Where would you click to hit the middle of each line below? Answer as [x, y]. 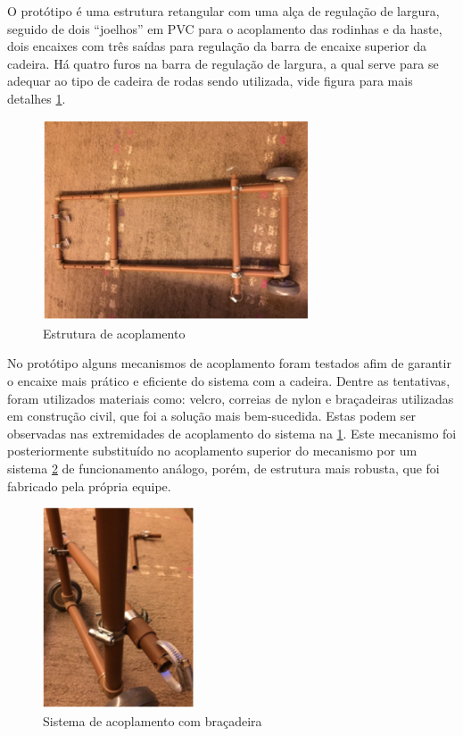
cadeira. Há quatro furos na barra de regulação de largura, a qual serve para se [223, 63]
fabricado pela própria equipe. [89, 485]
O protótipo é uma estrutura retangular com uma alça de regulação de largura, [223, 11]
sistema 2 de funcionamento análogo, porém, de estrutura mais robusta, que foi [223, 468]
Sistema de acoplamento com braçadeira [153, 720]
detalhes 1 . [37, 98]
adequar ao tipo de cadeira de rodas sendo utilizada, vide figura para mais [210, 81]
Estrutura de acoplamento [114, 333]
